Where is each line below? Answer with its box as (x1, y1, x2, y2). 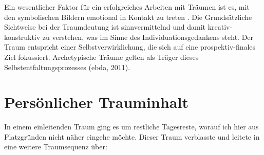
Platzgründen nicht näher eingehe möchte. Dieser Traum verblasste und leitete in (4, 131, 260, 142)
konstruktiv (4, 31, 41, 42)
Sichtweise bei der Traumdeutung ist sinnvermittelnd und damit (4, 21, 205, 32)
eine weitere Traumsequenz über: (4, 141, 107, 152)
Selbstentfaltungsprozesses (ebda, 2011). (4, 61, 130, 72)
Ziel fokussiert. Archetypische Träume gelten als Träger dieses (4, 51, 199, 62)
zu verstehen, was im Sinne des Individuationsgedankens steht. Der (42, 31, 254, 42)
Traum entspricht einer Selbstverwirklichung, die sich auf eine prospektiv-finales (4, 41, 256, 52)
